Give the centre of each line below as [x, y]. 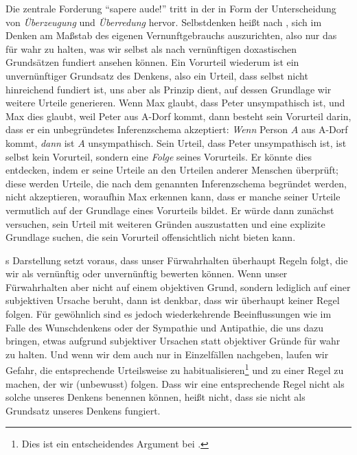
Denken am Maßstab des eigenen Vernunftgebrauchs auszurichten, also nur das [171, 35]
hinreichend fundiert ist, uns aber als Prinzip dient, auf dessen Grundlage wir [169, 89]
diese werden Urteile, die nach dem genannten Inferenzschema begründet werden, [176, 183]
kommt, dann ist [40, 142]
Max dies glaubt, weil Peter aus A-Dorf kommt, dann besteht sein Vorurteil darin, [178, 116]
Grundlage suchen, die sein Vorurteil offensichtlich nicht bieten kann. [151, 237]
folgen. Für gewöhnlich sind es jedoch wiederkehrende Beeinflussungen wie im [169, 314]
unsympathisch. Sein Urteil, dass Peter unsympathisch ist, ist [217, 142]
